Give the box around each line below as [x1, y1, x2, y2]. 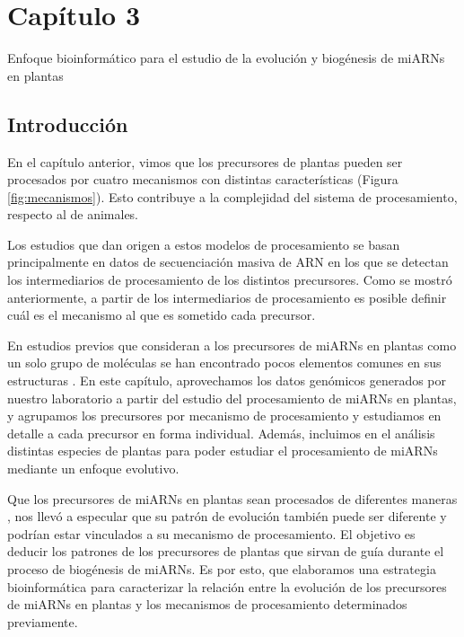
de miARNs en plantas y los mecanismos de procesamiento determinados [7, 595, 407, 614]
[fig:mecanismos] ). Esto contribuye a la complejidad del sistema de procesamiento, [7, 187, 458, 206]
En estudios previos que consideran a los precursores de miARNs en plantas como [7, 335, 457, 354]
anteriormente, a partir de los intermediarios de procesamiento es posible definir [7, 288, 447, 306]
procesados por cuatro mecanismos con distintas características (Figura [7, 170, 398, 189]
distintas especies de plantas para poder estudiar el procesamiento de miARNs [7, 441, 438, 460]
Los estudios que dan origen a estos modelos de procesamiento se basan [7, 234, 400, 253]
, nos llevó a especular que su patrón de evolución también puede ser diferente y [7, 507, 447, 526]
